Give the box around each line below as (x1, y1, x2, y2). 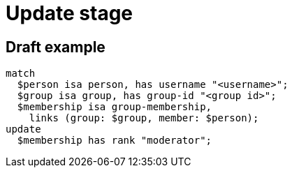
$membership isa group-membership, (17, 101, 212, 113)
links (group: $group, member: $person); (29, 112, 259, 124)
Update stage (6, 1, 133, 25)
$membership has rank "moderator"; (17, 135, 212, 146)
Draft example (6, 38, 105, 56)
